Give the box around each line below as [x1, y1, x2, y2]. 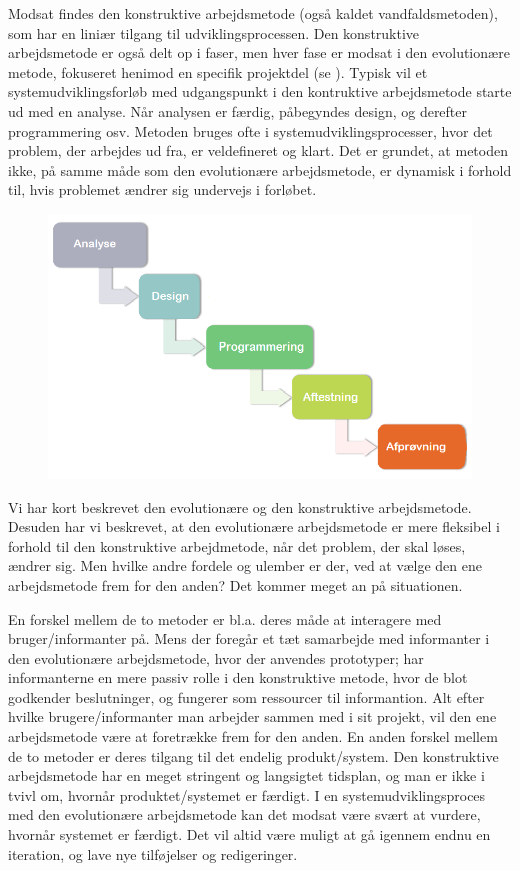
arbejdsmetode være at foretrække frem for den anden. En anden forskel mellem [8, 726, 498, 747]
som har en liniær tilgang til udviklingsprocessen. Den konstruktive [8, 22, 420, 43]
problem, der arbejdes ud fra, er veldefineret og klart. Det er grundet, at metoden [8, 140, 508, 161]
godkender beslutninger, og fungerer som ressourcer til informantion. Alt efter [8, 686, 485, 707]
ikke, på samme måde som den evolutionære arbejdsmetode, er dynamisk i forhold [8, 159, 512, 180]
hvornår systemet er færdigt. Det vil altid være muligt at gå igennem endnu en [8, 824, 491, 845]
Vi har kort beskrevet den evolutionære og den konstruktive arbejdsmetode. [8, 496, 472, 517]
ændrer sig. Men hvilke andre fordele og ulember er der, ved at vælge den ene [8, 555, 482, 576]
